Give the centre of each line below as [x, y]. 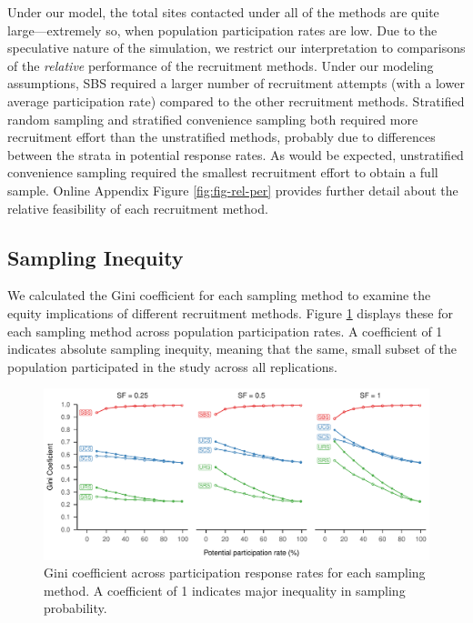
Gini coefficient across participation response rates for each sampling [235, 573]
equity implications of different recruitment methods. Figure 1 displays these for [231, 312]
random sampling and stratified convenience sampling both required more [213, 119]
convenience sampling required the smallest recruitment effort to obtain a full [223, 172]
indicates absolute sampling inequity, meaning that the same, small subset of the [232, 349]
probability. [75, 608]
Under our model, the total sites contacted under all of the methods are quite [223, 12]
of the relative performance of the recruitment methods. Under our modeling [221, 65]
